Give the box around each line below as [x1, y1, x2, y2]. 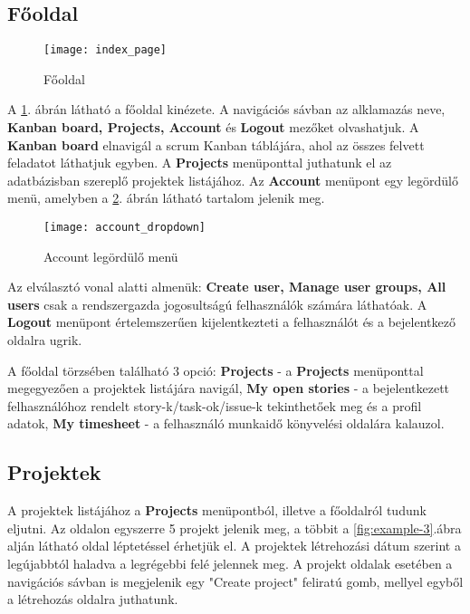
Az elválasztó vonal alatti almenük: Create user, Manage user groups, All [7, 277, 446, 296]
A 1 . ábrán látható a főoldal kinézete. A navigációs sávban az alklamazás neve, [7, 100, 446, 119]
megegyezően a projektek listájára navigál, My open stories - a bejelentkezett [7, 379, 450, 398]
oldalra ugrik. [7, 331, 82, 350]
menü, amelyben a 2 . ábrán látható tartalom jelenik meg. [7, 188, 325, 207]
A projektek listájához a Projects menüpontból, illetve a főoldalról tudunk [7, 501, 427, 520]
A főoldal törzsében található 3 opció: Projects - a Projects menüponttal [7, 360, 424, 379]
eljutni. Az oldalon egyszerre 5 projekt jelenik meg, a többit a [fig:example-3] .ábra [7, 518, 462, 537]
